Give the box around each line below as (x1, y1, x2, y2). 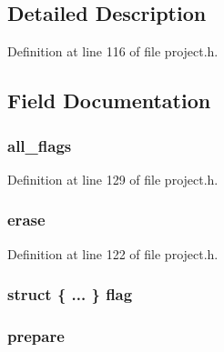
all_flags (7, 134, 72, 156)
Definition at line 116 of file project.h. (7, 42, 219, 61)
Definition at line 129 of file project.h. (7, 169, 219, 188)
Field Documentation (7, 86, 211, 115)
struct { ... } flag (7, 283, 133, 306)
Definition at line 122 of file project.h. (7, 244, 219, 263)
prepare (7, 324, 65, 347)
